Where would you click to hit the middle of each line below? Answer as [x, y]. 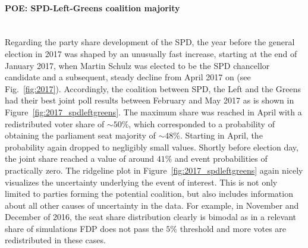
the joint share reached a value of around [80, 158]
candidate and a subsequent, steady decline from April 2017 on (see [128, 77]
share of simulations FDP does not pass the [84, 228]
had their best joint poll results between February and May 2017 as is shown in [150, 100]
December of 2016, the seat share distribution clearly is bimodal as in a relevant [150, 217]
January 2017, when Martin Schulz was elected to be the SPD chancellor [137, 65]
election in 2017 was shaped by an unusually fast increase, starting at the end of [151, 53]
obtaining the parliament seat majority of [80, 135]
